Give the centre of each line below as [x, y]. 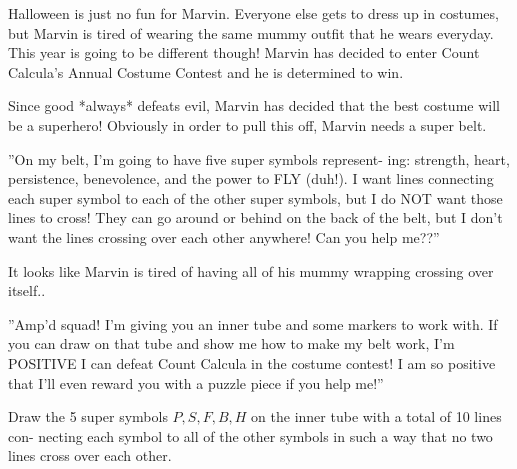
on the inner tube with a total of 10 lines [376, 416]
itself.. [27, 290]
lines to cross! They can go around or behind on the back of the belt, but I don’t [255, 217]
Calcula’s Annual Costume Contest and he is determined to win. [206, 71]
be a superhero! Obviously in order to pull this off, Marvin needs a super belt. [247, 124]
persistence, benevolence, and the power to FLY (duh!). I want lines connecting [251, 178]
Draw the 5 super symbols [88, 416]
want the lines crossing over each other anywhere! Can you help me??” [224, 236]
